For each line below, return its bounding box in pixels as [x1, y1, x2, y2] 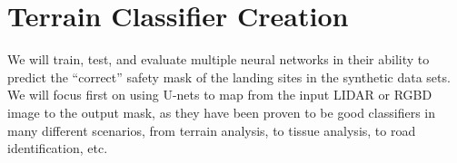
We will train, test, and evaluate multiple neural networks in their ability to [7, 50, 430, 69]
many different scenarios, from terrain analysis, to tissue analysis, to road [7, 120, 416, 139]
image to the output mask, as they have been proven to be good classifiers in [7, 102, 435, 121]
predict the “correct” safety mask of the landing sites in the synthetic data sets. [7, 67, 451, 86]
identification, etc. [7, 139, 108, 158]
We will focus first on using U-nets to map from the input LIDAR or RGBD [7, 85, 432, 104]
